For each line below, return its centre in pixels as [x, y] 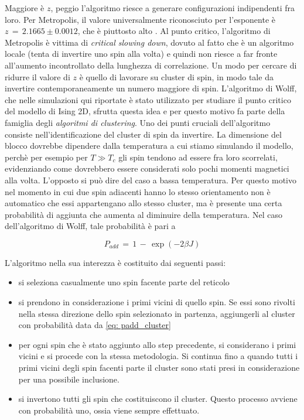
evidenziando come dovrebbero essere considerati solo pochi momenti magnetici [147, 168]
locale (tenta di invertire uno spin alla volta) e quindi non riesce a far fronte [141, 54]
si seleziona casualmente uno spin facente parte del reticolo [124, 282]
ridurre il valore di [37, 76]
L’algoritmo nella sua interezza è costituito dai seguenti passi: [115, 262]
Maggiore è [25, 8]
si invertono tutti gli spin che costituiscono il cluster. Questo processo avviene [158, 399]
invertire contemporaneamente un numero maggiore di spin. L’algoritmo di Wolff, [151, 88]
